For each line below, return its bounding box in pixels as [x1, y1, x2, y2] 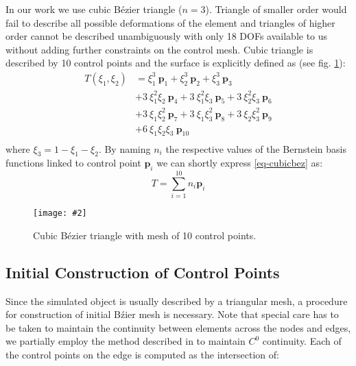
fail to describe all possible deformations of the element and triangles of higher [5, 15, 335, 29]
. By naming [98, 141, 151, 156]
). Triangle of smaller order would [205, 2, 347, 16]
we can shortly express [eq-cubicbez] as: [156, 156, 323, 170]
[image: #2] [33, 208, 87, 219]
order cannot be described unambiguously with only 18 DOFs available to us [5, 29, 328, 43]
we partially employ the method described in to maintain [5, 334, 246, 348]
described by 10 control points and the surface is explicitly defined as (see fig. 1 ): [5, 56, 346, 70]
